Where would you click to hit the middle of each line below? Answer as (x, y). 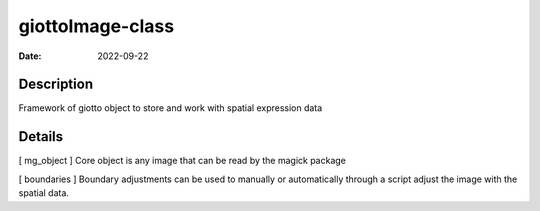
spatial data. (44, 193)
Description (56, 84)
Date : (30, 56)
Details (41, 136)
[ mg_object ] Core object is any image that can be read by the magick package (182, 161)
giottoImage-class (96, 26)
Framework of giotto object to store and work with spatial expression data (170, 108)
